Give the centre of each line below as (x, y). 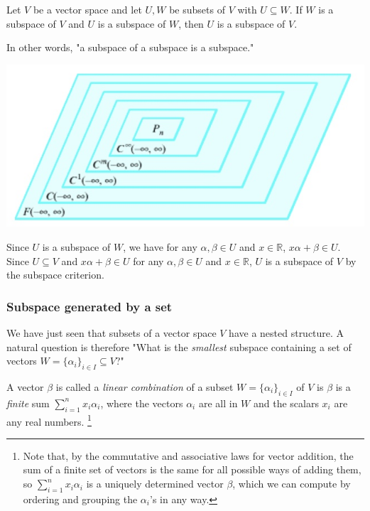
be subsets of (197, 9)
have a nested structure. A (287, 333)
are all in (218, 403)
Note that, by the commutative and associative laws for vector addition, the (188, 455)
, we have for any (160, 247)
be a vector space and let (87, 9)
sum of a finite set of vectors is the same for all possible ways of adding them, (192, 469)
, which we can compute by (292, 484)
